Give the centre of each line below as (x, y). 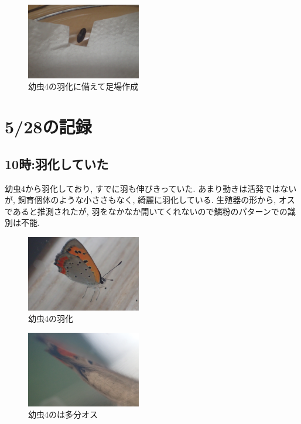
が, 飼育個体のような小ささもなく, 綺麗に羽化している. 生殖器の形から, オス (150, 200)
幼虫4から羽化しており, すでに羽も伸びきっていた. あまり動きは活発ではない (151, 188)
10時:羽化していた (57, 163)
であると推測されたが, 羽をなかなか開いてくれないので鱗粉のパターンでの (146, 211)
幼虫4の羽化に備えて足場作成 (83, 86)
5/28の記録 (48, 127)
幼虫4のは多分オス (63, 414)
